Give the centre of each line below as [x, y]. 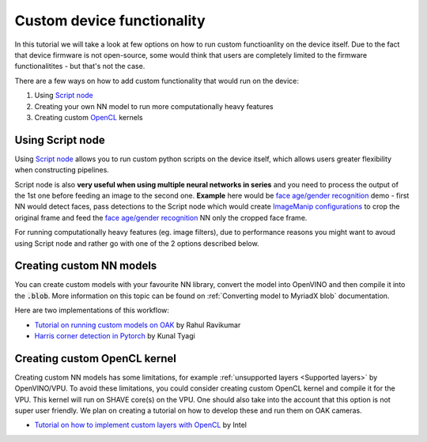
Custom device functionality [110, 21]
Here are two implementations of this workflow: [92, 310]
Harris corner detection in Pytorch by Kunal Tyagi [115, 336]
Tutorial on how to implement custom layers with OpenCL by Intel [140, 425]
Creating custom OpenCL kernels [89, 117]
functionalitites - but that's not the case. [80, 66]
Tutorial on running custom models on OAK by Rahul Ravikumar [138, 325]
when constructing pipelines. [62, 170]
